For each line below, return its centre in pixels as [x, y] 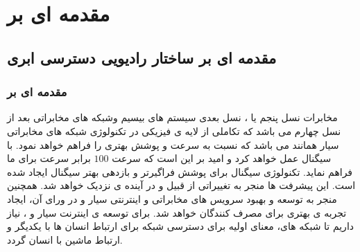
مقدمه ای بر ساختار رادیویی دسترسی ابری [142, 57]
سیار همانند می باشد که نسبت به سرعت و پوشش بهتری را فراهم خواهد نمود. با [173, 144]
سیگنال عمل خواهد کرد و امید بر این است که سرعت [222, 158]
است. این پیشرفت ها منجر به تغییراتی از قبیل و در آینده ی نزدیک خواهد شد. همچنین [181, 185]
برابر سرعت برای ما [49, 158]
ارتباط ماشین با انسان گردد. [65, 239]
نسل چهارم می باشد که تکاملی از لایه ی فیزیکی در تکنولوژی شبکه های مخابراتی [174, 130]
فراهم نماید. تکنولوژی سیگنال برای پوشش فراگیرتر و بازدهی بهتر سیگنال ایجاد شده [180, 171]
